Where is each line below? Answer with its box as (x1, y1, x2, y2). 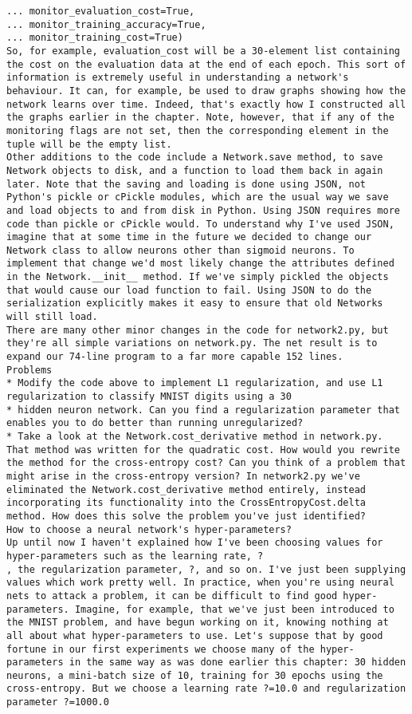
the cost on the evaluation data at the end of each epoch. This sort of (6, 58, 406, 70)
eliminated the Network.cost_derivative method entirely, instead (6, 483, 367, 495)
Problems (6, 364, 53, 376)
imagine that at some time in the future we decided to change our (6, 231, 372, 243)
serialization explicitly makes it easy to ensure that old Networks (6, 298, 383, 310)
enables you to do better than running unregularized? (6, 417, 304, 429)
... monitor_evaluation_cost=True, (6, 6, 195, 17)
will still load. (6, 311, 98, 323)
